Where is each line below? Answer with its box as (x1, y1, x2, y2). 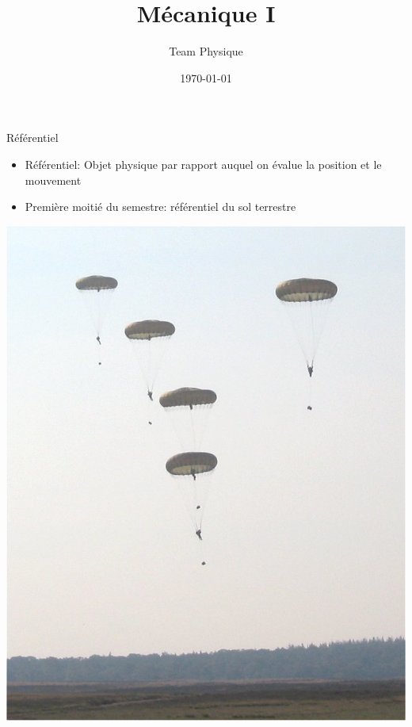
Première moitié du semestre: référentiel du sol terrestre (25, 198, 296, 215)
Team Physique (169, 43, 243, 59)
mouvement (25, 171, 82, 188)
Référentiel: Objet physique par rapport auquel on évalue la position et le (25, 155, 382, 172)
